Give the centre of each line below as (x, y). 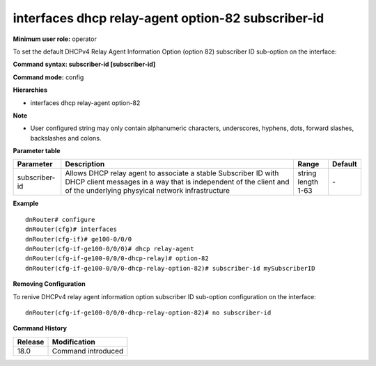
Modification (73, 342)
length (308, 182)
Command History (40, 328)
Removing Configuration (49, 284)
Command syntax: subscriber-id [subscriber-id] (84, 64)
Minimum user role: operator (55, 39)
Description (85, 164)
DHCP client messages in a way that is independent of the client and (177, 182)
